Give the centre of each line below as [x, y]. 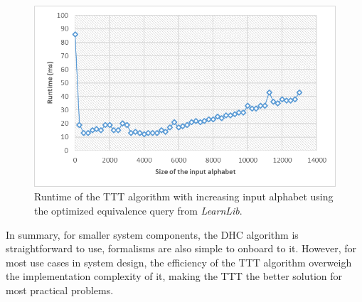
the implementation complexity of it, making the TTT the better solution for [174, 276]
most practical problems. [60, 290]
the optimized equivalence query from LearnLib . [138, 211]
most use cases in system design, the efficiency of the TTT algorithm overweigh [179, 262]
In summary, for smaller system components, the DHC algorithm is [152, 234]
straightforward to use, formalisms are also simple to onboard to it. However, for [181, 248]
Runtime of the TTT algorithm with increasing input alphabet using [184, 196]
